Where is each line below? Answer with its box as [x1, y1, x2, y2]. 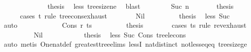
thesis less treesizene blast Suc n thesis [47, 1, 234, 11]
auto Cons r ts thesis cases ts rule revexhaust [3, 20, 247, 30]
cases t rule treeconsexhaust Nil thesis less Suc [20, 10, 230, 20]
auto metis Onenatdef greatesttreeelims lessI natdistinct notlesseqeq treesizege [3, 39, 247, 49]
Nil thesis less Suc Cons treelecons [33, 29, 186, 39]
